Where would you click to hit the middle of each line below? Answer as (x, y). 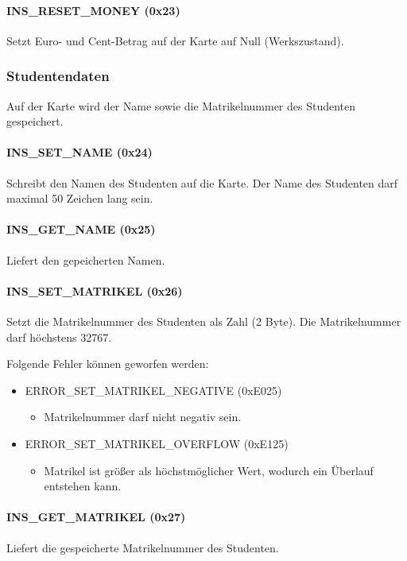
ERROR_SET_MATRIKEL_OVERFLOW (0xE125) (157, 443)
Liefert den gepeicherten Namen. (86, 259)
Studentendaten (58, 76)
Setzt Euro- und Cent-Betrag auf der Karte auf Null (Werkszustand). (175, 40)
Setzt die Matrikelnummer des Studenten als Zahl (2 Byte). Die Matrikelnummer (204, 321)
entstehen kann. (83, 486)
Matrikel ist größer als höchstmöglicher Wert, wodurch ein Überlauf (209, 470)
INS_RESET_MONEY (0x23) (93, 10)
